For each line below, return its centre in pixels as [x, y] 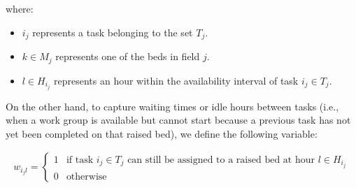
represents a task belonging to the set [113, 32]
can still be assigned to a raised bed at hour [221, 160]
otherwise [86, 176]
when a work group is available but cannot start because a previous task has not [178, 120]
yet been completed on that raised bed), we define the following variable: [162, 133]
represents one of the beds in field [128, 56]
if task [80, 160]
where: [20, 8]
